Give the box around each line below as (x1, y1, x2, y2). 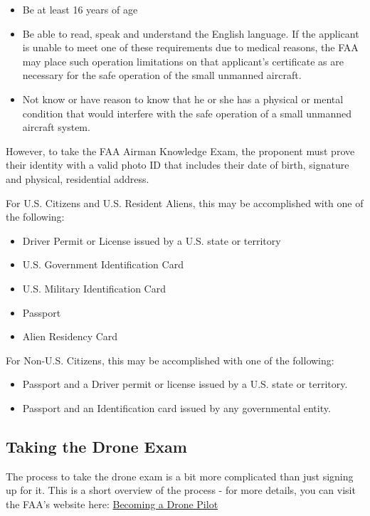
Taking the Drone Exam (6, 435, 187, 457)
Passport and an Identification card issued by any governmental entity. (22, 400, 331, 415)
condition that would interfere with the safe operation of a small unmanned (22, 105, 352, 120)
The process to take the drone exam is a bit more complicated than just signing (6, 468, 354, 483)
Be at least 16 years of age (22, 2, 138, 16)
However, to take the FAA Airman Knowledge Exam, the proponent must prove (6, 143, 355, 158)
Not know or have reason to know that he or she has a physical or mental (22, 91, 344, 106)
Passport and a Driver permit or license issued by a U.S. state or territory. (22, 377, 348, 391)
